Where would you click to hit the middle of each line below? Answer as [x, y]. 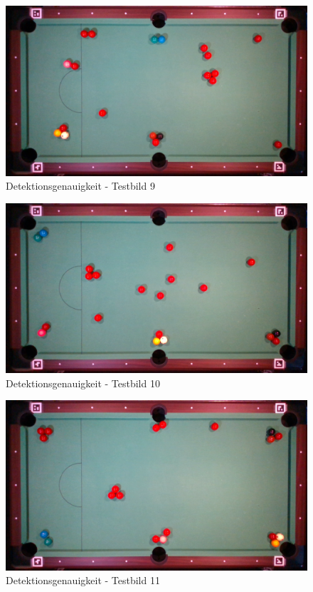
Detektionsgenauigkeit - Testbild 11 [83, 580]
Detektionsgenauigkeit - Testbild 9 [80, 186]
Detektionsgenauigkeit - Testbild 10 [83, 383]
